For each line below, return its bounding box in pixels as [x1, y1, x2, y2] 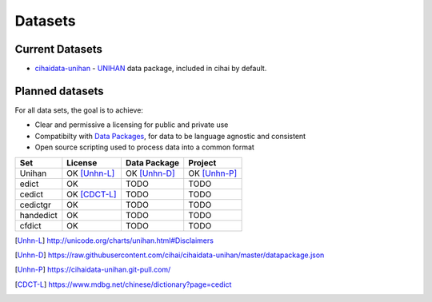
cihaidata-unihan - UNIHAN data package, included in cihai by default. [34, 64, 267, 74]
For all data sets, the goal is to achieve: [14, 105, 144, 115]
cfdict [19, 220, 42, 231]
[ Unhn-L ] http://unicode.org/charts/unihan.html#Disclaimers [14, 236, 214, 245]
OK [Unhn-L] [66, 168, 115, 179]
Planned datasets [14, 84, 104, 97]
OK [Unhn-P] [188, 168, 238, 179]
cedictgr [19, 199, 51, 210]
